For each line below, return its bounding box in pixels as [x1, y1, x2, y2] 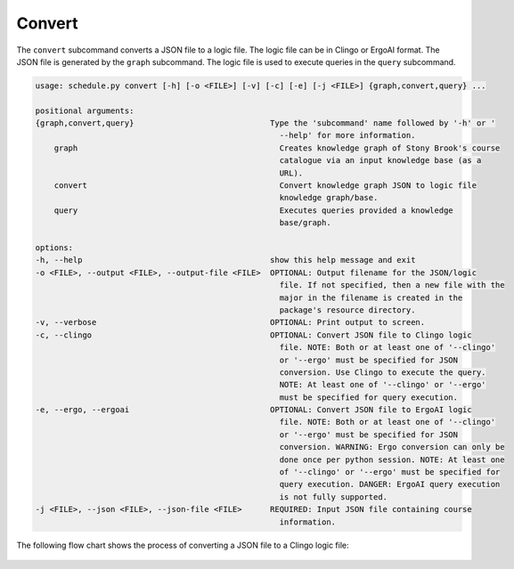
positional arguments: [35, 105, 135, 116]
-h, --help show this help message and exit [35, 255, 416, 265]
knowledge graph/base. [279, 192, 379, 203]
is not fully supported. [279, 492, 388, 502]
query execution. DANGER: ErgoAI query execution [279, 479, 501, 490]
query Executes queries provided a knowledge [53, 205, 453, 215]
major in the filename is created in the [279, 292, 463, 303]
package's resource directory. [279, 305, 416, 315]
